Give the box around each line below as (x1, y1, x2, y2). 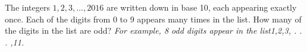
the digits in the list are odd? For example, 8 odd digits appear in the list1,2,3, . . (5, 24, 302, 37)
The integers (5, 1, 50, 13)
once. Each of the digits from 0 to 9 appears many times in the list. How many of (5, 12, 302, 25)
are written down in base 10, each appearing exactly (106, 1, 297, 13)
